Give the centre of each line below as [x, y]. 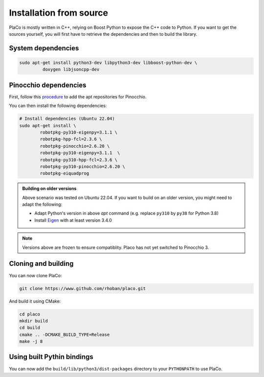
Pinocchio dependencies [48, 85]
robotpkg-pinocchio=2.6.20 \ [75, 146]
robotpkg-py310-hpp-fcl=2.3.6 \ [78, 160]
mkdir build [34, 321]
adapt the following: [42, 204]
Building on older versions [49, 189]
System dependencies [44, 48]
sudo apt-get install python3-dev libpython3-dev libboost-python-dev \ [108, 63]
